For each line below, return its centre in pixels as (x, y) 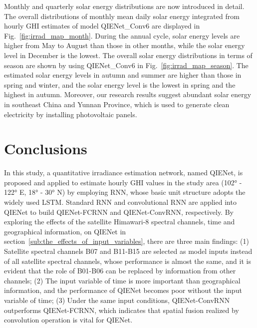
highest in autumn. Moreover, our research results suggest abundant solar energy (128, 94)
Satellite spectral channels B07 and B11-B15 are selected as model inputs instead (128, 251)
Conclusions (46, 148)
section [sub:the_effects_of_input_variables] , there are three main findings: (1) (127, 241)
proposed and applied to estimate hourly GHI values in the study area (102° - (123, 182)
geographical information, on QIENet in (65, 231)
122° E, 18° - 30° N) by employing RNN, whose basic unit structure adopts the (125, 192)
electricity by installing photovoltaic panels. (71, 114)
